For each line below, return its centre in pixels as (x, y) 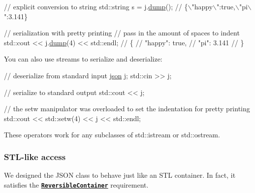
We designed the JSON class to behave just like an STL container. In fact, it (120, 175)
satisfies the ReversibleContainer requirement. (76, 184)
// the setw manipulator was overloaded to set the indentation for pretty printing (127, 109)
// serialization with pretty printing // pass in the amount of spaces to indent (122, 33)
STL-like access (35, 156)
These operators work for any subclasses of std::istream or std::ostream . (112, 135)
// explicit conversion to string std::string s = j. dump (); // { (96, 6)
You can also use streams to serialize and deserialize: (83, 59)
